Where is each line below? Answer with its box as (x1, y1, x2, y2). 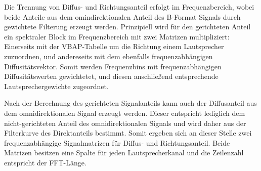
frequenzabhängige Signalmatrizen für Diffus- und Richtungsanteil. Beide (4, 137, 230, 148)
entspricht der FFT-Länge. (4, 157, 86, 167)
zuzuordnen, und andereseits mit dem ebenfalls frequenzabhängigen (4, 51, 213, 61)
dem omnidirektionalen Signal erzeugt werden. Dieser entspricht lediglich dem (4, 107, 245, 118)
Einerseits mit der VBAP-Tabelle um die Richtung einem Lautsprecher (4, 41, 224, 52)
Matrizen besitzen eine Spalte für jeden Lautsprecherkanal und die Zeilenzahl (4, 147, 244, 158)
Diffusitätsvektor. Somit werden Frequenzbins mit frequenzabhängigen (4, 61, 222, 71)
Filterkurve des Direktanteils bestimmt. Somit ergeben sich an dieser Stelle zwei (4, 127, 252, 138)
